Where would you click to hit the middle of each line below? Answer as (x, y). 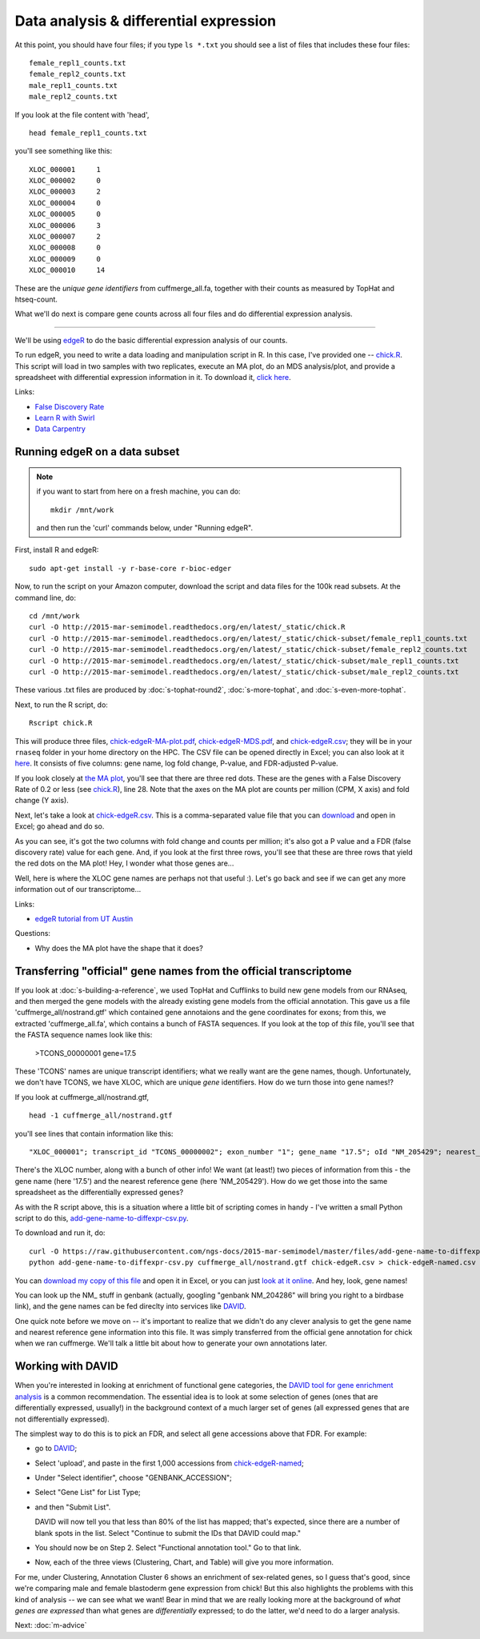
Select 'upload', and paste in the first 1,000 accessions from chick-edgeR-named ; (169, 1463)
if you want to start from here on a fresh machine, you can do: (138, 491)
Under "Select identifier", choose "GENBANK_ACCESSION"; (133, 1478)
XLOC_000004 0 (65, 203)
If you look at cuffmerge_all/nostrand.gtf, (82, 1097)
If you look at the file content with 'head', (82, 114)
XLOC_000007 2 (65, 237)
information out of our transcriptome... (78, 889)
